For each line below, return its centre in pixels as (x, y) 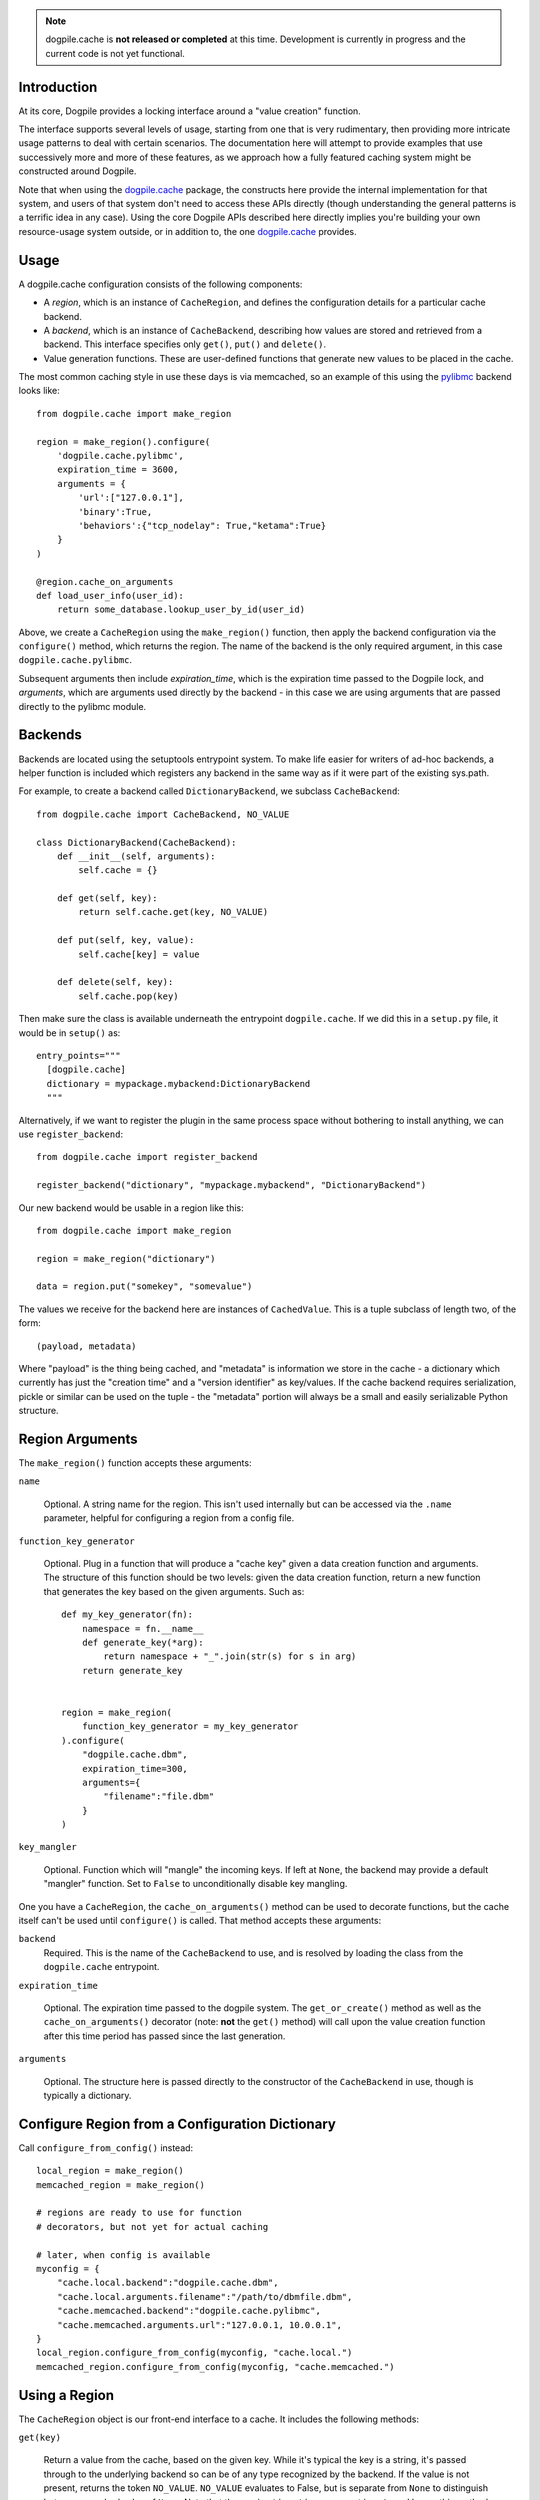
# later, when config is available (123, 2254)
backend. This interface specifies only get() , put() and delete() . (185, 344)
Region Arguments (78, 1439)
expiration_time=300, (135, 1768)
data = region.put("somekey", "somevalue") (144, 1286)
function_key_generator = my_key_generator (190, 1726)
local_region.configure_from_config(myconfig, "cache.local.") (194, 2353)
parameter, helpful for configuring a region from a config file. (169, 1518)
